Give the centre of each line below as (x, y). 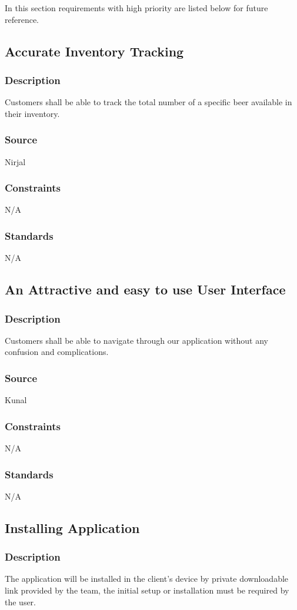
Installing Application (72, 527)
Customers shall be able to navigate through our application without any (136, 340)
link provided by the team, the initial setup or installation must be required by (147, 590)
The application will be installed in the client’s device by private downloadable (147, 579)
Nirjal (15, 161)
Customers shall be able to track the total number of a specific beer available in (148, 102)
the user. (21, 601)
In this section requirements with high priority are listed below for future (136, 8)
